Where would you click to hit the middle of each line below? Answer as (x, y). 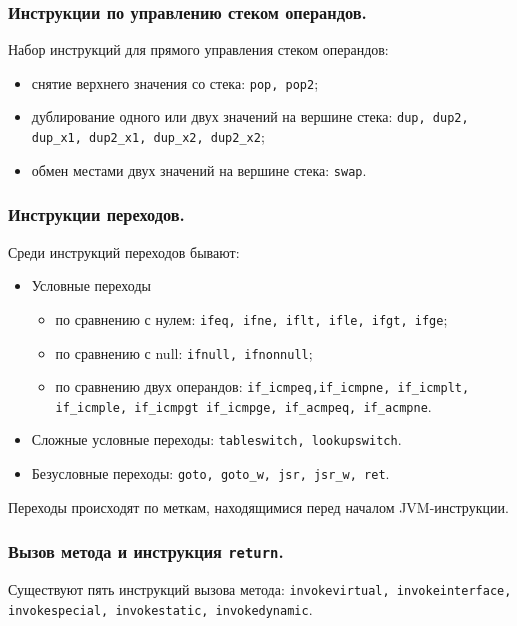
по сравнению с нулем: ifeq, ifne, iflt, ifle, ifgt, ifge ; (251, 318)
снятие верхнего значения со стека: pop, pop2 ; (175, 82)
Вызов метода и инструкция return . (146, 551)
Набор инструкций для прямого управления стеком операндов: (198, 49)
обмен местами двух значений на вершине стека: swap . (199, 169)
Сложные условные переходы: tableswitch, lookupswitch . (216, 439)
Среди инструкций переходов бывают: (124, 251)
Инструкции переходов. (96, 214)
